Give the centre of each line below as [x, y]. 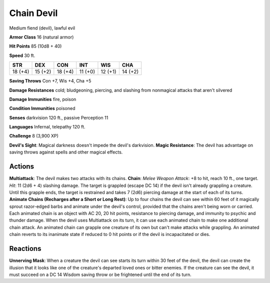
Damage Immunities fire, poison [43, 99]
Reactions [25, 249]
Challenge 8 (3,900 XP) [34, 136]
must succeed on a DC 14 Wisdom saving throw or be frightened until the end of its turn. [100, 274]
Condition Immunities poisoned [42, 108]
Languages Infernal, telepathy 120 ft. [47, 127]
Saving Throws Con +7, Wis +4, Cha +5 [50, 81]
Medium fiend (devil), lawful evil [42, 28]
